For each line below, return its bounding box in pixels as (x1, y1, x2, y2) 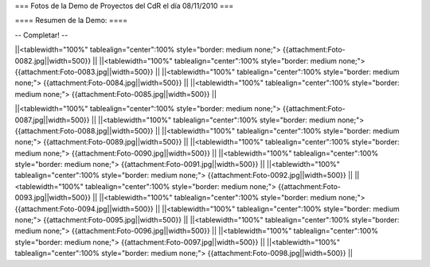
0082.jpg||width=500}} (14, 56, 92, 65)
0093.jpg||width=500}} (14, 193, 92, 203)
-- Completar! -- (14, 30, 68, 40)
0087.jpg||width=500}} (14, 115, 91, 125)
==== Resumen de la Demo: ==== (14, 16, 128, 25)
